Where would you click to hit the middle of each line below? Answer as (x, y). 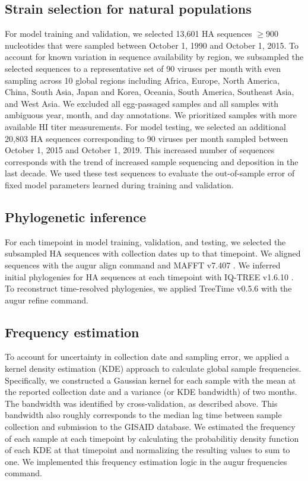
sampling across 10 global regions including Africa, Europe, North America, (142, 80)
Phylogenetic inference (76, 216)
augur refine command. (47, 300)
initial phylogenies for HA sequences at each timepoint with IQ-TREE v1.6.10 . (149, 276)
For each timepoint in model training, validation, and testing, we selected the (145, 241)
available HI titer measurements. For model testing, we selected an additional (145, 126)
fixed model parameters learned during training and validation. (119, 184)
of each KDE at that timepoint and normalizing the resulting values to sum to (147, 450)
